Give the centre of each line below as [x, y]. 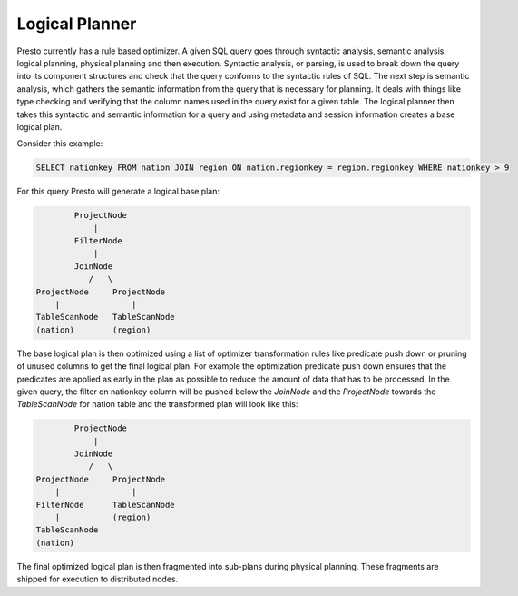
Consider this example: [60, 144]
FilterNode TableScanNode [106, 505]
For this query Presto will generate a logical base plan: [118, 192]
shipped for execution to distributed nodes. [98, 579]
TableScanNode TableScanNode [106, 317]
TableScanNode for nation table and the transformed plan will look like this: [157, 404]
